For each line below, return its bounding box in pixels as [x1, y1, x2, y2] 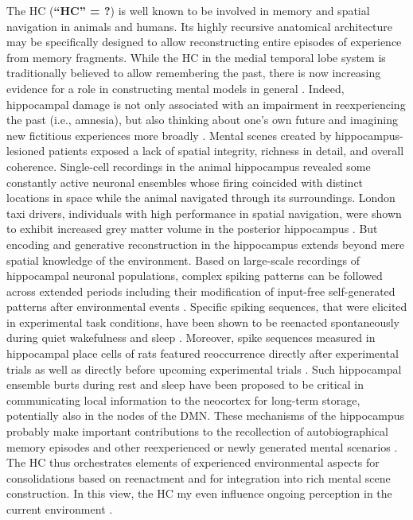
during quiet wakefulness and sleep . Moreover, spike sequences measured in [6, 329, 376, 346]
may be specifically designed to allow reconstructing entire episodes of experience [6, 33, 402, 50]
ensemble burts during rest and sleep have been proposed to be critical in [6, 376, 364, 393]
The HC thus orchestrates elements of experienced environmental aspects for [6, 454, 380, 471]
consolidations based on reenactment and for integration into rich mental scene [6, 469, 391, 486]
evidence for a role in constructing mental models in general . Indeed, [6, 80, 345, 96]
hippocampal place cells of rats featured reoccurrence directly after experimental [6, 345, 399, 362]
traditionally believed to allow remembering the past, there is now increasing [6, 64, 381, 81]
